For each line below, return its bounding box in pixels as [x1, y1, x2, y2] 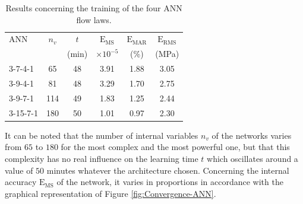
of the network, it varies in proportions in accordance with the [56, 176, 283, 188]
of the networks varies [212, 129, 292, 141]
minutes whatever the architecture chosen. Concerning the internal [46, 164, 289, 176]
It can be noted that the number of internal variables [5, 129, 198, 141]
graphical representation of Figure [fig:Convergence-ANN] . [5, 187, 216, 199]
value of [5, 164, 33, 176]
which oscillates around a [207, 152, 298, 164]
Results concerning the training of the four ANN [5, 2, 182, 14]
